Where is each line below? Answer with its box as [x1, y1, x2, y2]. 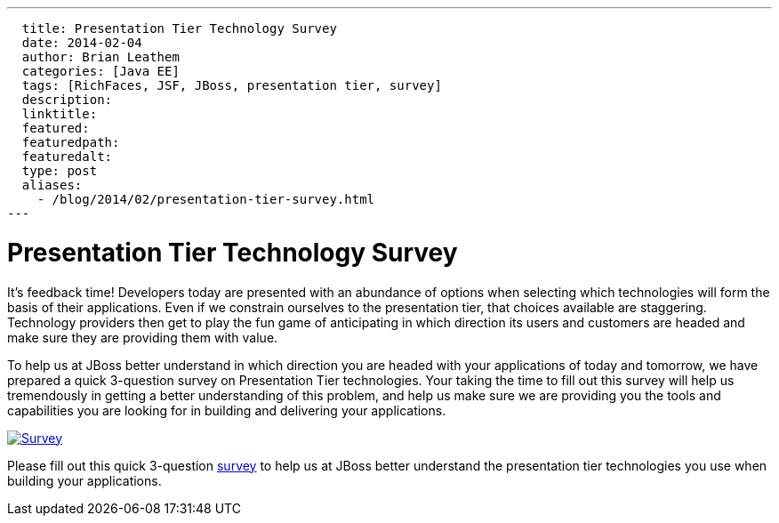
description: [21, 93, 113, 107]
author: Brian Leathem [21, 50, 180, 64]
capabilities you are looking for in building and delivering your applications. [7, 402, 446, 418]
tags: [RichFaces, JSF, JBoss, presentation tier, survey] [21, 78, 442, 93]
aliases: [21, 178, 83, 192]
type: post [21, 164, 98, 178]
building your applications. [7, 472, 162, 488]
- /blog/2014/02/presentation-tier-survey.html [36, 192, 375, 206]
